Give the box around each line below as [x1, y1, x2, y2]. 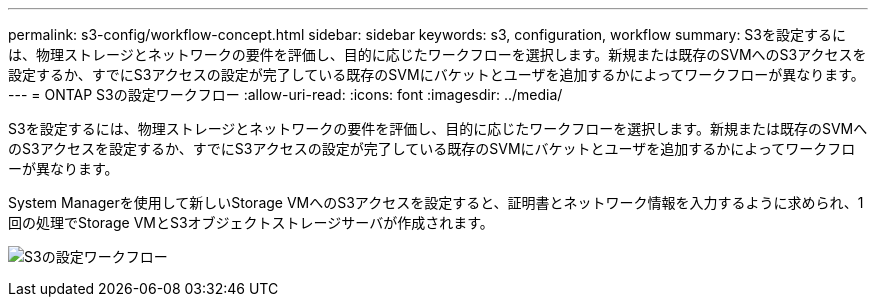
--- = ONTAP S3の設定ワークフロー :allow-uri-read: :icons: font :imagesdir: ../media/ [8, 86, 563, 103]
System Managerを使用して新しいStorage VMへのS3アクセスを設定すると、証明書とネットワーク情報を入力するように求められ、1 [8, 194, 864, 211]
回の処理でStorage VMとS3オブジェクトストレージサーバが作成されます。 [8, 214, 494, 231]
